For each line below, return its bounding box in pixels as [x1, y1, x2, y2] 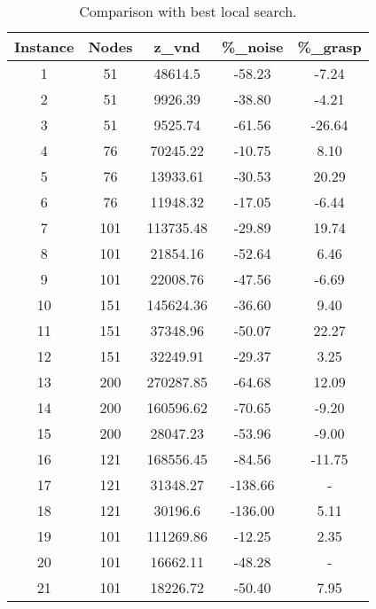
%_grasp [297, 36, 362, 57]
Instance [14, 36, 74, 57]
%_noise [221, 36, 284, 57]
